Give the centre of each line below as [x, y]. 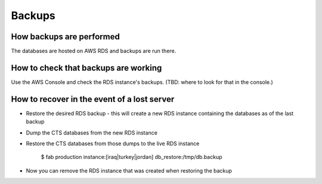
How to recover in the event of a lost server [93, 99]
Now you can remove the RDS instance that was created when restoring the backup [129, 170]
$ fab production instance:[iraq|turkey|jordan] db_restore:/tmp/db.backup [131, 157]
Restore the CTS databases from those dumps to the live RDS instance [113, 144]
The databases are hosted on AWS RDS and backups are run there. [94, 51]
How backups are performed [66, 37]
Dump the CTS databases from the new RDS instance [92, 132]
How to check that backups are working [86, 68]
